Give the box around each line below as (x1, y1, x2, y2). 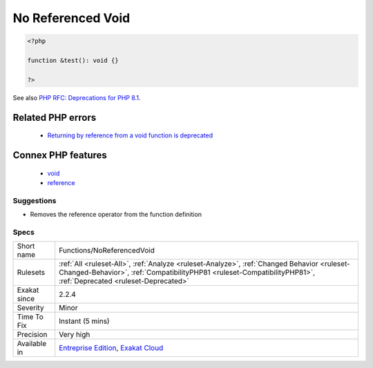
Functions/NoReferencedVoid (59, 246, 155, 255)
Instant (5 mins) (59, 316, 110, 326)
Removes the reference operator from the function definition (30, 211, 202, 219)
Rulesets (17, 268, 45, 278)
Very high (59, 330, 90, 340)
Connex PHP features (12, 149, 107, 161)
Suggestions (12, 195, 57, 205)
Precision (17, 330, 48, 340)
